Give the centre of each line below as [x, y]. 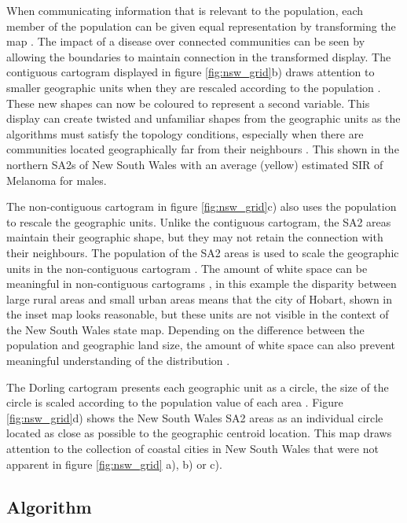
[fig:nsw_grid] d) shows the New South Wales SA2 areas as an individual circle [195, 417]
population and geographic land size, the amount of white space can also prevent [201, 345]
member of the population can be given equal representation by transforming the [201, 26]
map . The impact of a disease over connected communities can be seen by [186, 41]
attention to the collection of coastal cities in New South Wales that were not [192, 449]
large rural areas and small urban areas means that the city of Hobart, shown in [200, 298]
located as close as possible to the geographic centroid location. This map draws [199, 433]
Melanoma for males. [57, 180]
